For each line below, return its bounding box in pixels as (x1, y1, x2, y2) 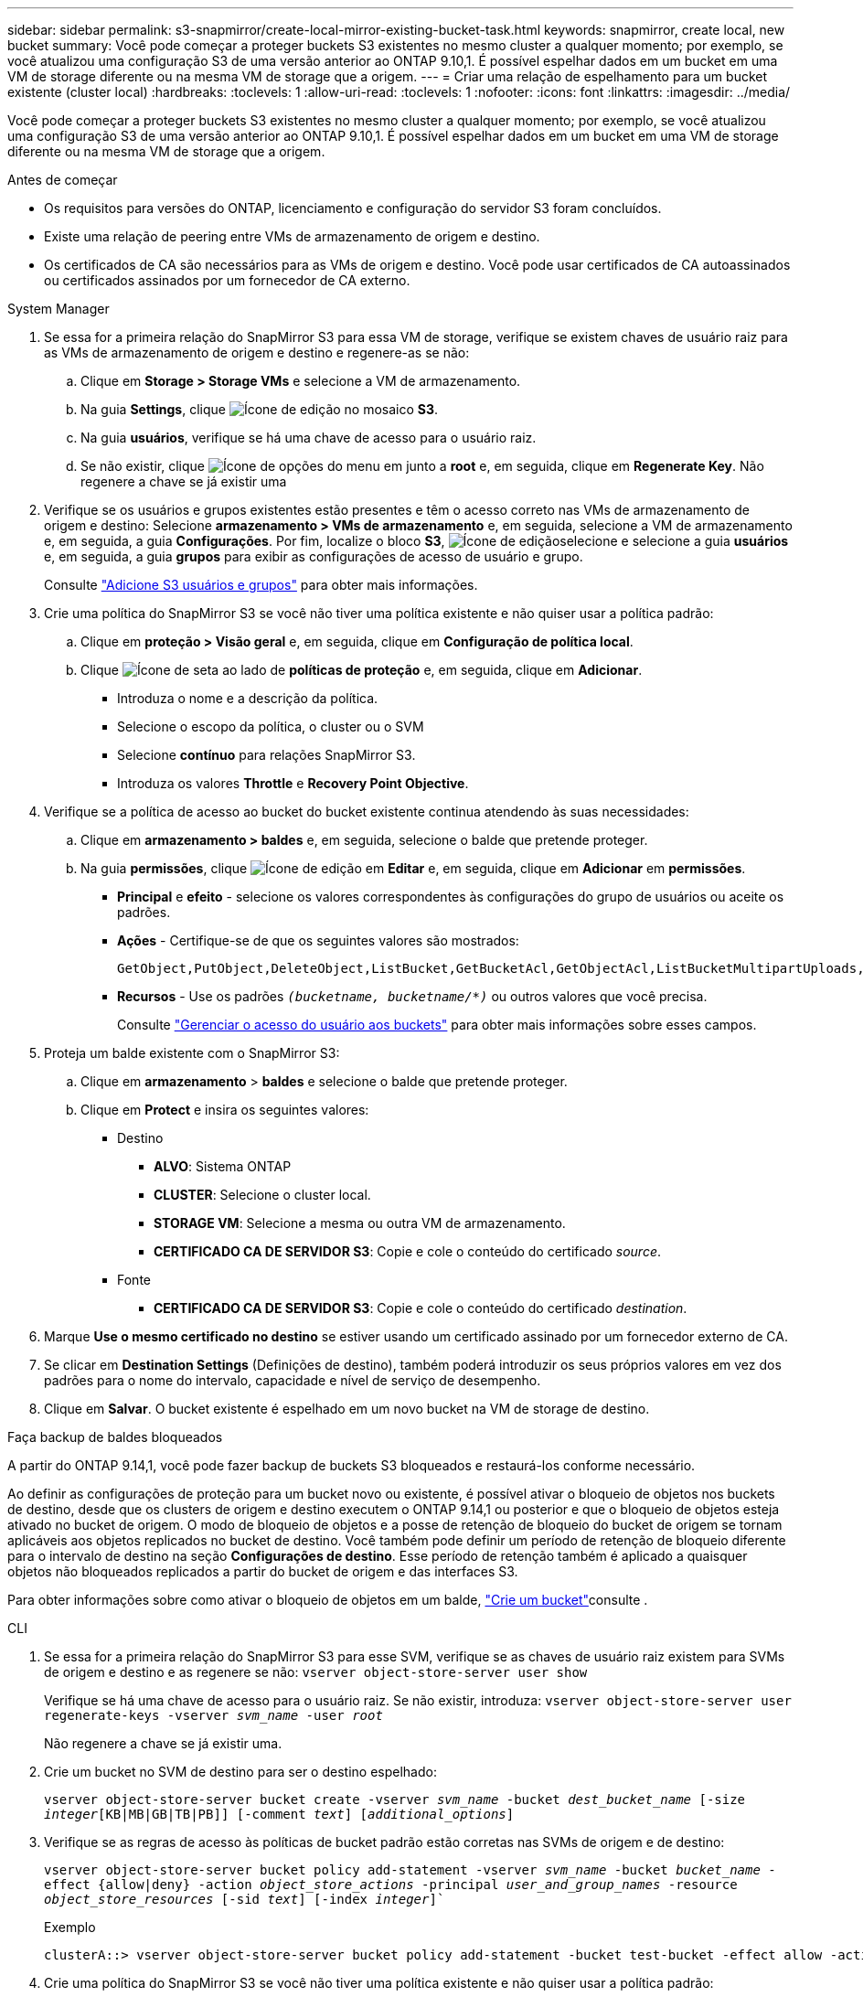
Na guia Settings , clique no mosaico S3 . (80, 401, 439, 417)
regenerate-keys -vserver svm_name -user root (44, 1708, 383, 1723)
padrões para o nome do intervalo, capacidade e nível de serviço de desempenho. (44, 1372, 541, 1388)
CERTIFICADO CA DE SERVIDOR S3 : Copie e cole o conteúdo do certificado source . (154, 1244, 662, 1259)
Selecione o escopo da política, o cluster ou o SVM (117, 719, 424, 734)
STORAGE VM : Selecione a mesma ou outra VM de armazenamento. (154, 1215, 566, 1231)
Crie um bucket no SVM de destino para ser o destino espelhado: (44, 1764, 437, 1779)
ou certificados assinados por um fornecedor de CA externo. (44, 272, 410, 288)
